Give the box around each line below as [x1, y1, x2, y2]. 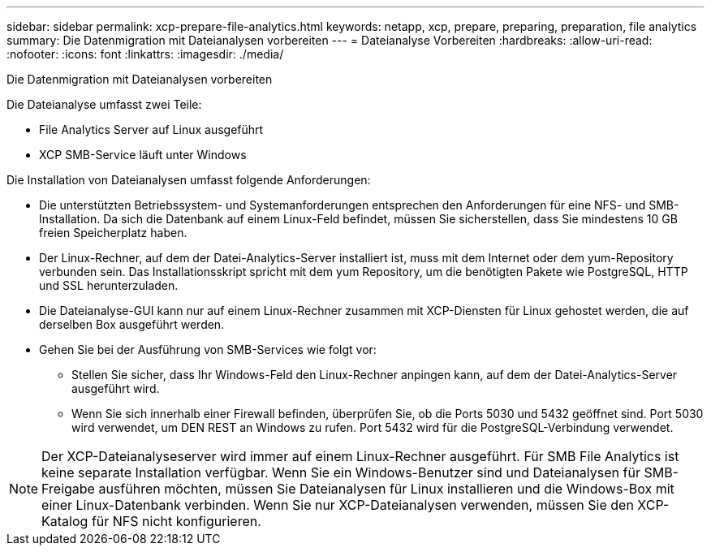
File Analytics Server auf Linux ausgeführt [39, 123, 264, 136]
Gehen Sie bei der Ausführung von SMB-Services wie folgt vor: [39, 343, 377, 356]
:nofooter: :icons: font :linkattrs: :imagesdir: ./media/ [6, 47, 284, 61]
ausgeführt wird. [71, 382, 160, 395]
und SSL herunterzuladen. [39, 278, 179, 292]
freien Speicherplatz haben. [39, 226, 187, 239]
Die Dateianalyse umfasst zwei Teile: [6, 97, 202, 111]
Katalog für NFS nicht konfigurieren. [41, 513, 261, 529]
